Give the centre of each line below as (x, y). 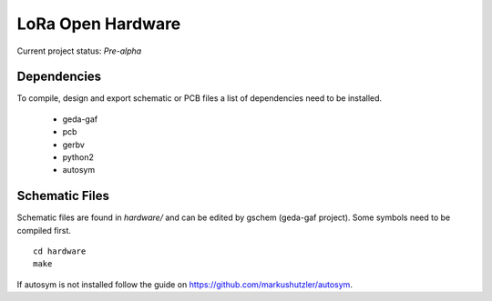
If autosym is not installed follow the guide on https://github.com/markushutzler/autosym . (184, 284)
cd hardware (60, 251)
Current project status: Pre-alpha (79, 51)
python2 (78, 157)
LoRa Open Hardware (99, 24)
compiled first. (44, 230)
